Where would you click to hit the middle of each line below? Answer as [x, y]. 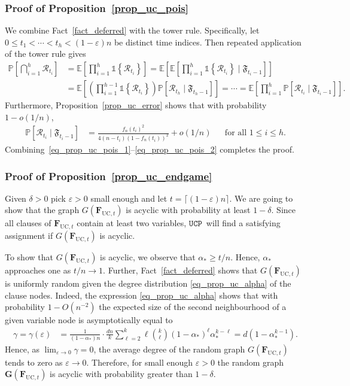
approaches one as [38, 270]
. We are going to [261, 198]
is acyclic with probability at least [188, 210]
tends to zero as [34, 362]
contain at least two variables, [132, 223]
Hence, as [22, 349]
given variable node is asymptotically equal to [89, 320]
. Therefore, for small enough [140, 362]
